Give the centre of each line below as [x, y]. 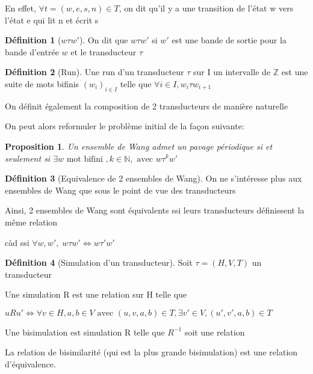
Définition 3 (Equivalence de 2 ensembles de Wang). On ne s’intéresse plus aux [153, 178]
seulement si [28, 158]
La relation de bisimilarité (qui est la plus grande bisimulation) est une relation [151, 352]
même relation [31, 222]
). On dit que [104, 40]
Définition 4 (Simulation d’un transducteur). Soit [99, 262]
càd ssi [17, 242]
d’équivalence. [30, 364]
